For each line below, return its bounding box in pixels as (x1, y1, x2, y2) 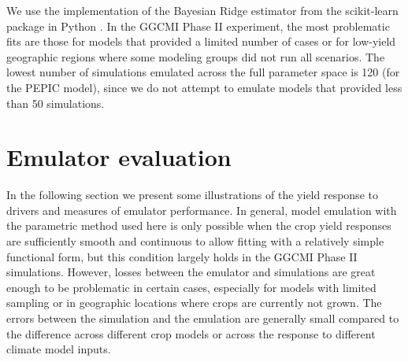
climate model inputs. (6, 341, 111, 357)
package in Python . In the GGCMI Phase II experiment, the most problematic (6, 17, 390, 34)
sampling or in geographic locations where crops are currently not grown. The (6, 294, 382, 311)
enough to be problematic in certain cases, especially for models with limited (6, 279, 376, 295)
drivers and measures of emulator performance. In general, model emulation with (6, 201, 397, 218)
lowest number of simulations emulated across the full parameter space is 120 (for (6, 64, 400, 80)
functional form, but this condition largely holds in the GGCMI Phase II (6, 248, 358, 264)
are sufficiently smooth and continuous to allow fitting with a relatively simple (6, 233, 384, 249)
